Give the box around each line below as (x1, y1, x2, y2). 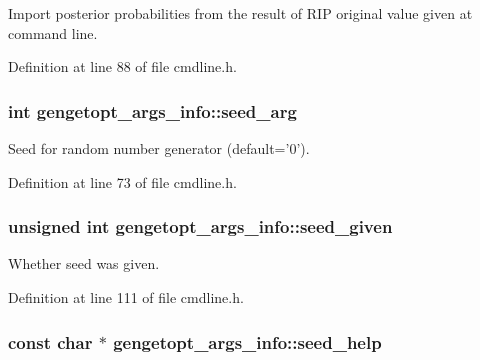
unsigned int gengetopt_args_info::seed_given (8, 214, 393, 239)
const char (8, 329, 93, 354)
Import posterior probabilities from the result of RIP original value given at (8, 3, 473, 23)
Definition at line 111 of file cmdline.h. (8, 287, 244, 307)
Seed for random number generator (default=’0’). (8, 138, 310, 158)
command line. (8, 22, 98, 43)
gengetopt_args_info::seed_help (113, 329, 382, 354)
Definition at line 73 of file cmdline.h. (8, 171, 237, 192)
